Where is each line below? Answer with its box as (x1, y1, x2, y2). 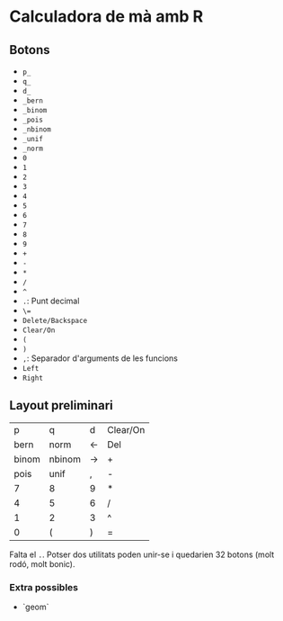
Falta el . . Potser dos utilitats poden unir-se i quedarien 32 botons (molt (9, 549, 275, 560)
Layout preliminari (9, 398, 114, 413)
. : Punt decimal (22, 295, 80, 306)
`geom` (22, 601, 49, 613)
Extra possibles (9, 580, 79, 593)
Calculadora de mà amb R (9, 6, 204, 27)
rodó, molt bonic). (9, 558, 75, 569)
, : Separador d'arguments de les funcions (22, 353, 178, 364)
